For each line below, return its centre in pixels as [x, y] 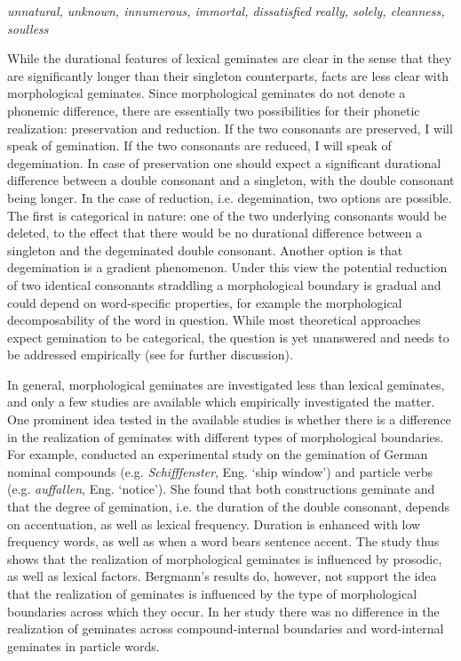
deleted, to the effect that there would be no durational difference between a [215, 233]
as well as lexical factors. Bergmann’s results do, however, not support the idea [222, 576]
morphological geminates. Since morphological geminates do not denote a [207, 93]
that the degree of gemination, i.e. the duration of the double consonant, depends [229, 507]
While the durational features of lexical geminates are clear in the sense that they [230, 58]
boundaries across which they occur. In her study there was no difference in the [223, 611]
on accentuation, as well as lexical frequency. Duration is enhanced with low [214, 524]
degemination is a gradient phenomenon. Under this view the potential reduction [227, 267]
